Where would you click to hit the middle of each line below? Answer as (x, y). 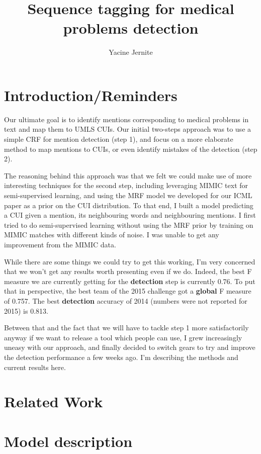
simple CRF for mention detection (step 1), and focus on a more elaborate (119, 139)
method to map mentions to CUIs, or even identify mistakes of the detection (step (131, 149)
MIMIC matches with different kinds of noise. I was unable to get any (112, 235)
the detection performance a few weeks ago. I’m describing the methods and (121, 357)
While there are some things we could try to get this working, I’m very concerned (130, 261)
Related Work (54, 401)
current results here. (35, 367)
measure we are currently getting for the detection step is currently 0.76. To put (130, 281)
